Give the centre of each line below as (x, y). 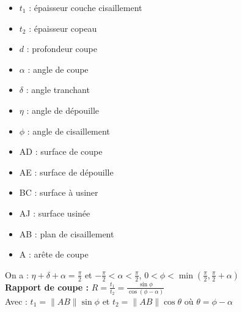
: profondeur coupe (62, 49)
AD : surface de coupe (61, 151)
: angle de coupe (58, 69)
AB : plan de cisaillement (67, 233)
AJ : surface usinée (55, 213)
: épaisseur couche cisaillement (86, 7)
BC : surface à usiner (59, 192)
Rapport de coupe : (47, 287)
